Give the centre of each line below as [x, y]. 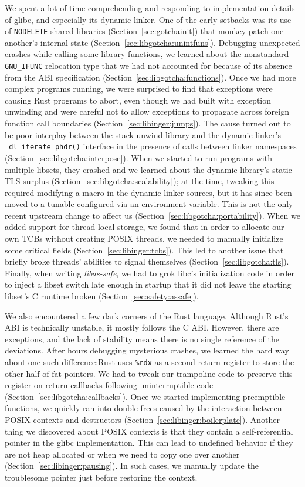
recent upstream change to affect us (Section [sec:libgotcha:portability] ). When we [152, 215]
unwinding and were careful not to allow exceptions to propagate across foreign [147, 111]
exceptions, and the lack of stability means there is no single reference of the [142, 338]
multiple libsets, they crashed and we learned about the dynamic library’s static [148, 169]
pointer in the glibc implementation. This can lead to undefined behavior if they [149, 443]
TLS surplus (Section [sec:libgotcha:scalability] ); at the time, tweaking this [140, 181]
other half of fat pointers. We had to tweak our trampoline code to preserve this [149, 373]
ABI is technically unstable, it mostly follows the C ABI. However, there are [142, 327]
